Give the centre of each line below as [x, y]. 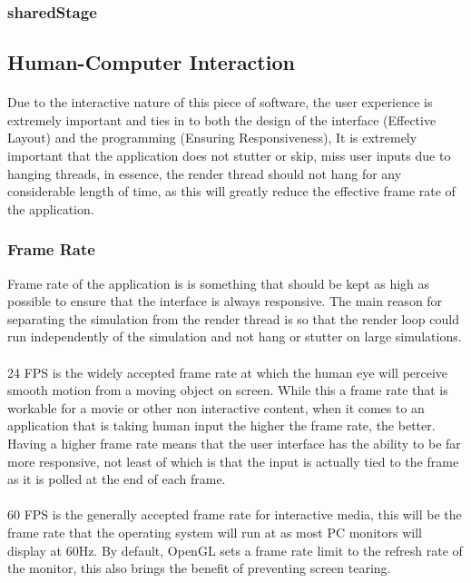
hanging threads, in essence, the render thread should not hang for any [205, 173]
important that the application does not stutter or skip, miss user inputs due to [229, 155]
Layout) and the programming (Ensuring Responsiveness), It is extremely [212, 138]
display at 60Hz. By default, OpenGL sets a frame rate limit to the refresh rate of [235, 550]
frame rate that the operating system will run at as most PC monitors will [215, 532]
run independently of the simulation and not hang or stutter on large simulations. [235, 336]
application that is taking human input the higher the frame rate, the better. [221, 425]
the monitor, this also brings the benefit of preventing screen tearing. [199, 568]
